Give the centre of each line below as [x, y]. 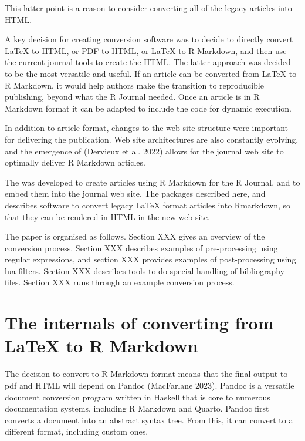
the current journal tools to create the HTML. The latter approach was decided [148, 62]
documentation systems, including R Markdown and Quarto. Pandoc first [137, 408]
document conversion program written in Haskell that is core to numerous [138, 397]
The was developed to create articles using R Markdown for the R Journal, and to [152, 182]
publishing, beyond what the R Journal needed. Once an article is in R [132, 97]
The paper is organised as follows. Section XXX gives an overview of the [135, 236]
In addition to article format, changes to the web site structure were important [147, 128]
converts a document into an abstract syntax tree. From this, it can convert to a [149, 420]
